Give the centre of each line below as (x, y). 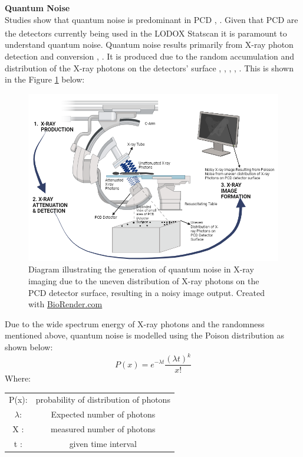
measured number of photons (103, 429)
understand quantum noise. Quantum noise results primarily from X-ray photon (149, 45)
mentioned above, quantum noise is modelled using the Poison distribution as (144, 335)
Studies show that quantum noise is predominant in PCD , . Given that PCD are (151, 19)
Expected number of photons (103, 414)
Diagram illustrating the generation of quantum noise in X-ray (141, 269)
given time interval (103, 443)
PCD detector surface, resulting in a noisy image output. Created (146, 292)
